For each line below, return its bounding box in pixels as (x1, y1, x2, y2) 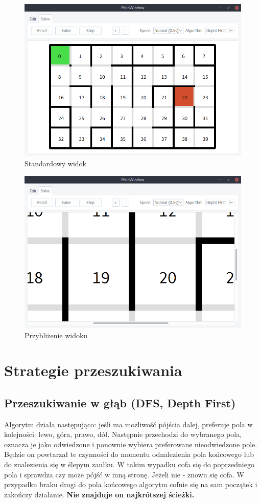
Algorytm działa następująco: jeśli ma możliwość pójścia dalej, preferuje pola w (4, 419, 253, 429)
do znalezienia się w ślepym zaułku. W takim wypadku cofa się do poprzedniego (4, 459, 254, 470)
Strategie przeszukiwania (4, 360, 182, 381)
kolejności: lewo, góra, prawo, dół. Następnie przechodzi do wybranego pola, (4, 429, 242, 440)
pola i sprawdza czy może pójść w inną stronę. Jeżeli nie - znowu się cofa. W (4, 469, 244, 479)
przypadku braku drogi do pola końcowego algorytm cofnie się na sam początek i (4, 479, 257, 490)
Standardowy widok (25, 158, 87, 168)
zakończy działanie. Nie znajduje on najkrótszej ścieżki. (4, 489, 195, 499)
